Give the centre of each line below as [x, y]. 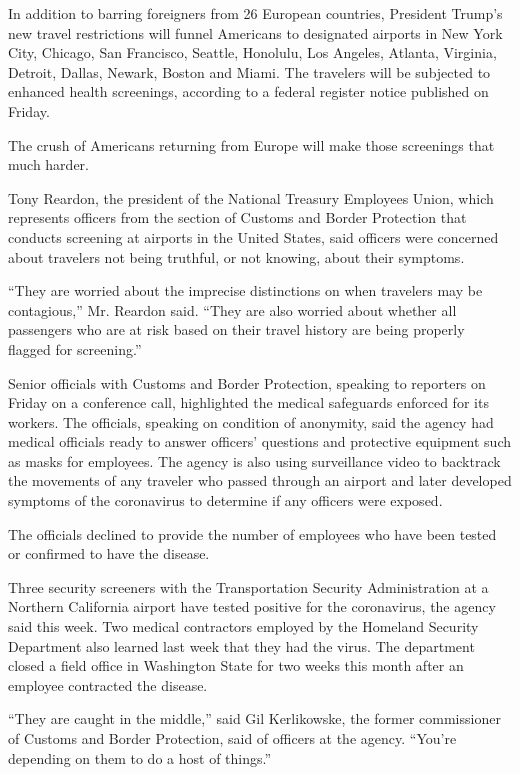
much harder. [48, 164]
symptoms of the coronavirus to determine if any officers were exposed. [225, 500]
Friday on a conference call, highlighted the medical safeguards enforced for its [248, 402]
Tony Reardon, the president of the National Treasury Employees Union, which [251, 197]
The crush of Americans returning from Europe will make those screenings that [251, 144]
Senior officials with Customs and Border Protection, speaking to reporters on [247, 382]
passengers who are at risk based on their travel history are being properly [236, 329]
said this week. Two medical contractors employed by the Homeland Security [243, 626]
